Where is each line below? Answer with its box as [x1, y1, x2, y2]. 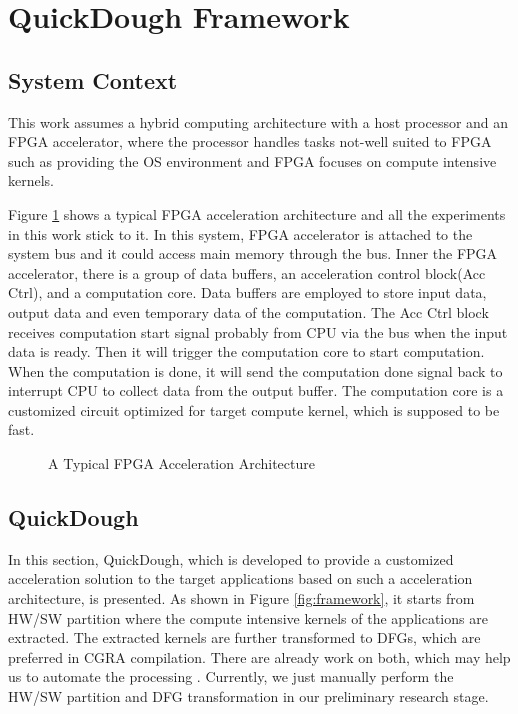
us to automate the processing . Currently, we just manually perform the [8, 666, 454, 687]
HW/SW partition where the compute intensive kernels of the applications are [8, 607, 488, 628]
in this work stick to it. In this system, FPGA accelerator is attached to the [8, 223, 473, 244]
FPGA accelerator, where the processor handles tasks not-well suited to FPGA [8, 131, 492, 152]
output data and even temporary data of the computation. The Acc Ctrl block [8, 301, 489, 322]
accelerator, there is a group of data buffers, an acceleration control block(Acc [8, 262, 486, 283]
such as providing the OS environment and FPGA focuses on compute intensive [8, 150, 497, 171]
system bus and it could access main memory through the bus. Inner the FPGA [8, 243, 498, 264]
